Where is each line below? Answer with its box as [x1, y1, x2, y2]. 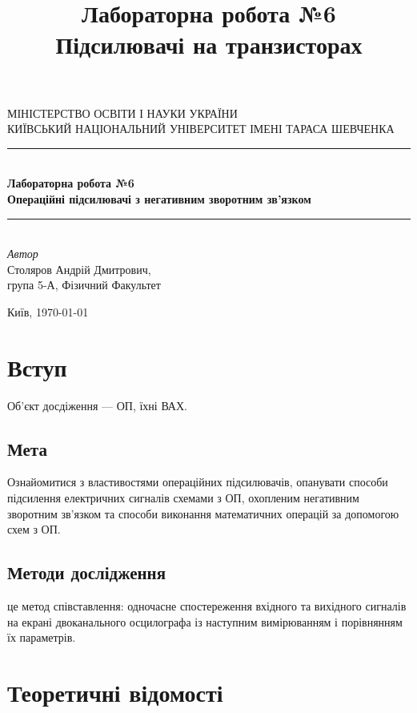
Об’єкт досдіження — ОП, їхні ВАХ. [7, 397, 187, 413]
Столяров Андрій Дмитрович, [7, 260, 151, 277]
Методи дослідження [7, 560, 166, 585]
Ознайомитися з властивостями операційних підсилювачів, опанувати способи [7, 473, 388, 490]
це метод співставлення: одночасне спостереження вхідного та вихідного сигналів [7, 598, 407, 614]
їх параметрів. [7, 629, 76, 646]
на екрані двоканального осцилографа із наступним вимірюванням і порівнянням [7, 613, 403, 630]
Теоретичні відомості [7, 675, 223, 708]
